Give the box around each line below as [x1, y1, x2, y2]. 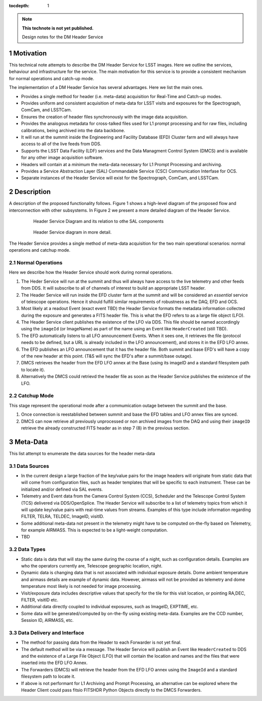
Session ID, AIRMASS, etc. [21, 617, 74, 623]
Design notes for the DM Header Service [22, 34, 104, 40]
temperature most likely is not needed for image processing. [21, 583, 142, 589]
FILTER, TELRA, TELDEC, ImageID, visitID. [21, 513, 104, 519]
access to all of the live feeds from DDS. [21, 141, 102, 147]
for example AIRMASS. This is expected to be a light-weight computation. [21, 527, 168, 533]
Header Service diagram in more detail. [33, 229, 112, 235]
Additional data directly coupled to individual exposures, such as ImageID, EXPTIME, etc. [21, 604, 198, 610]
